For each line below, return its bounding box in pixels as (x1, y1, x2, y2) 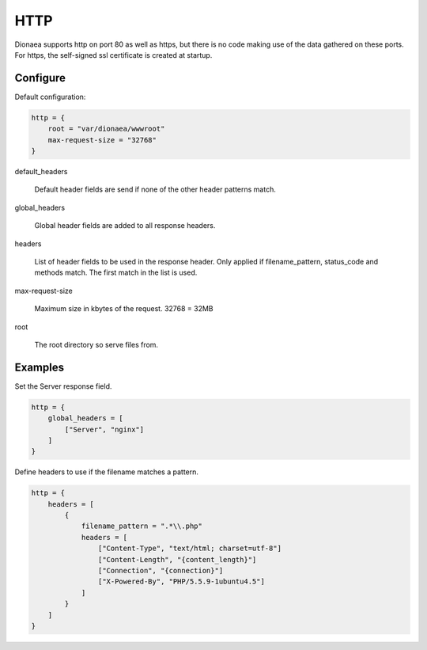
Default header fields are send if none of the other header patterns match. (34, 184, 276, 194)
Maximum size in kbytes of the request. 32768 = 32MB (34, 304, 213, 314)
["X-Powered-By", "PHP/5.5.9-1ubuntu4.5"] (97, 577, 265, 586)
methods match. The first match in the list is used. (34, 268, 198, 277)
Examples (14, 360, 65, 374)
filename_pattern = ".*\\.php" (81, 522, 203, 530)
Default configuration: (14, 92, 86, 101)
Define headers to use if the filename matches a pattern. (14, 467, 199, 477)
